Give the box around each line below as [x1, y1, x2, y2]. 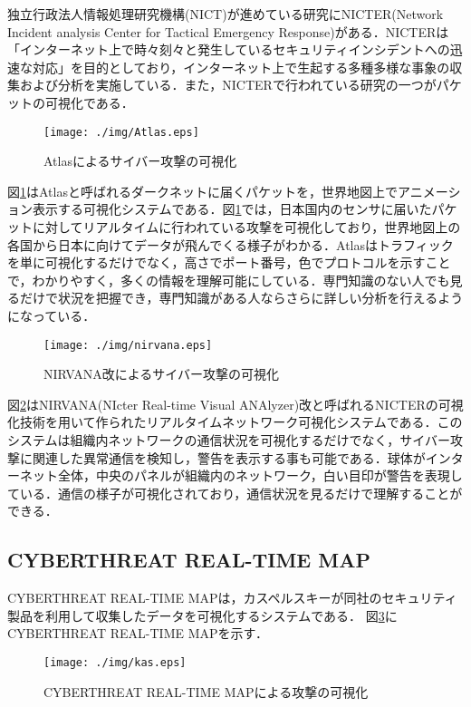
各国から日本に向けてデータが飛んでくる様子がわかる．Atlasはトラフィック [7, 235, 454, 254]
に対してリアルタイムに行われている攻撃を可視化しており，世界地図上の [32, 218, 461, 236]
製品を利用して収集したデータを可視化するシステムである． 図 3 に [7, 605, 398, 625]
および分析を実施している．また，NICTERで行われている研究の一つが [19, 75, 437, 94]
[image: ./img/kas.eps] [43, 655, 187, 669]
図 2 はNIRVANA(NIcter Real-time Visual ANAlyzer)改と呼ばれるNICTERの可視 [7, 394, 464, 413]
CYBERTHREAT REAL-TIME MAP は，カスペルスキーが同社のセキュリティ [7, 588, 457, 607]
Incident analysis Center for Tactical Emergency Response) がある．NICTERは [7, 22, 449, 41]
